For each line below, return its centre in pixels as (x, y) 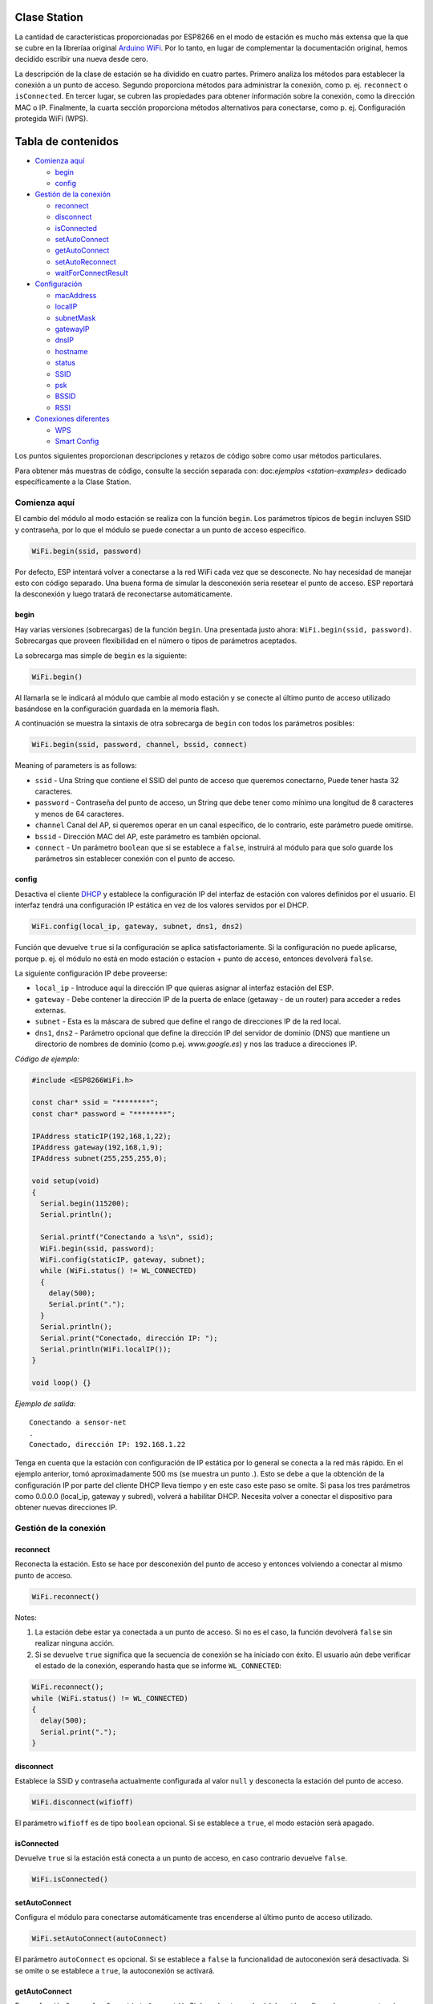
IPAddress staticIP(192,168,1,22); (101, 1136)
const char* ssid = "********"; (95, 1103)
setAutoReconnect (85, 261)
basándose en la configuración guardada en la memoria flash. (117, 709)
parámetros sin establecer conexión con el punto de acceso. (135, 859)
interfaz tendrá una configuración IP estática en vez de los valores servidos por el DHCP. (162, 905)
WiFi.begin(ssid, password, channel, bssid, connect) (140, 745)
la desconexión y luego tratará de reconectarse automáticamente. (123, 594)
